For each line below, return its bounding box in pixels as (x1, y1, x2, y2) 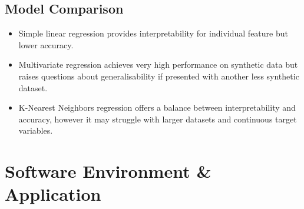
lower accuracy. (18, 38, 74, 51)
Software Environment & (5, 159, 212, 183)
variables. (18, 124, 53, 137)
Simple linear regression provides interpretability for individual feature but (18, 27, 288, 39)
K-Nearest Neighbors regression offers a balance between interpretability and (18, 101, 296, 114)
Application (5, 182, 101, 206)
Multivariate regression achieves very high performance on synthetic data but (18, 58, 298, 71)
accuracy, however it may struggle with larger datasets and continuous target (18, 112, 297, 125)
